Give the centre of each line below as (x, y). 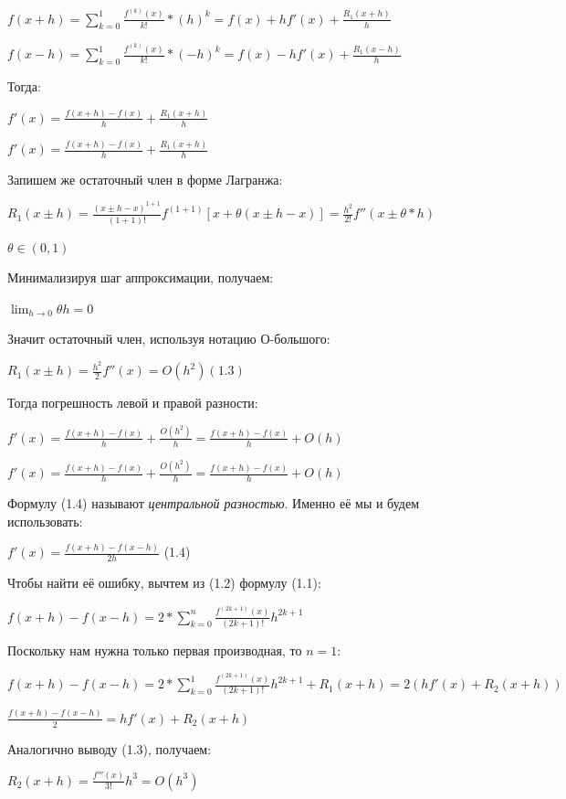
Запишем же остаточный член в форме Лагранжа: (145, 179)
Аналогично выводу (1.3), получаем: (110, 748)
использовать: (45, 521)
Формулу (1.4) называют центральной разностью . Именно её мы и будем (214, 502)
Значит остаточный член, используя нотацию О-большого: (169, 339)
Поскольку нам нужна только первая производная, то (155, 650)
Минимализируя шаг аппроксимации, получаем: (141, 277)
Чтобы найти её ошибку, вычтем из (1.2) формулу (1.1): (164, 583)
